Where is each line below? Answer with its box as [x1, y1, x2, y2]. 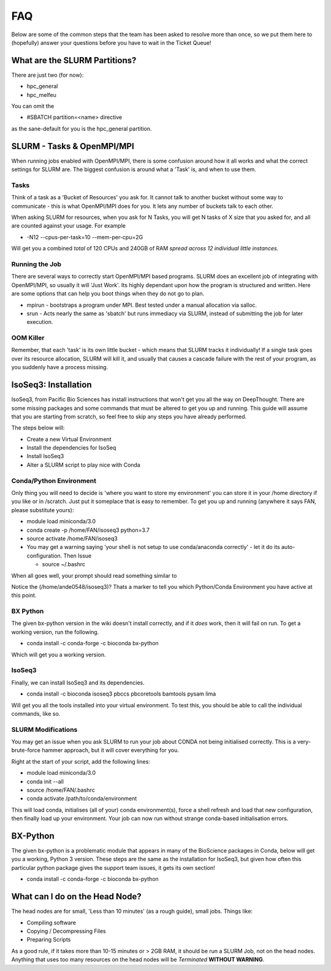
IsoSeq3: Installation [11, 380, 92, 390]
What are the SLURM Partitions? [11, 55, 137, 66]
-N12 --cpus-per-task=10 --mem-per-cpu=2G [26, 233, 143, 240]
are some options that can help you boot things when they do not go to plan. [11, 290, 205, 297]
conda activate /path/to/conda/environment [26, 795, 137, 802]
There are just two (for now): [11, 71, 84, 79]
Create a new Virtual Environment [26, 436, 112, 443]
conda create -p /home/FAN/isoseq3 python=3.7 [26, 526, 150, 534]
